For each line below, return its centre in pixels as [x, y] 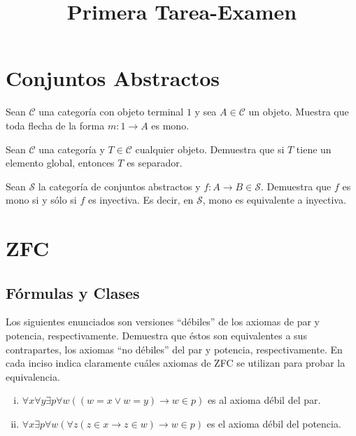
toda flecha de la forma [55, 125]
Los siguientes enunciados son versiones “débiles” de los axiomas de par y [163, 322]
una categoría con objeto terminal [111, 112]
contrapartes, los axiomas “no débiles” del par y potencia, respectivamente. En [174, 349]
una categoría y [72, 149]
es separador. [155, 163]
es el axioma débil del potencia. [274, 424]
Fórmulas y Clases [73, 292]
